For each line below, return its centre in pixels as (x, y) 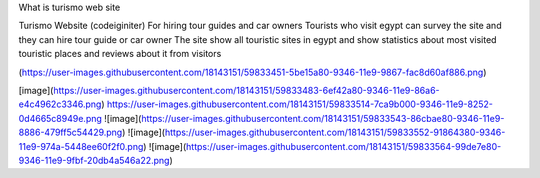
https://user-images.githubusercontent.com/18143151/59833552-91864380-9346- (335, 132)
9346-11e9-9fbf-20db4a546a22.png (94, 160)
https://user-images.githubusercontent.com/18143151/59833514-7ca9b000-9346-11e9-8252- (300, 104)
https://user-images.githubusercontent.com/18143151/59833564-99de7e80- (343, 146)
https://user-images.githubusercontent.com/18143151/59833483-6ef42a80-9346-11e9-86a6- (246, 90)
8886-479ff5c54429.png (70, 132)
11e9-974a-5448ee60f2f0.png (81, 146)
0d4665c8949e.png (60, 118)
